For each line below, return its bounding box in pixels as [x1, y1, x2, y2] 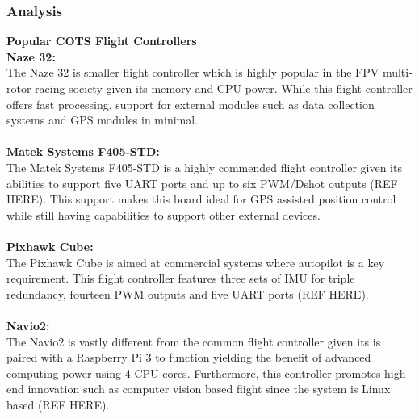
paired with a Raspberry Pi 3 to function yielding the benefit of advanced [6, 349, 371, 366]
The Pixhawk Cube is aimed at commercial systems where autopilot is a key [6, 253, 385, 270]
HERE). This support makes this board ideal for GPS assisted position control [6, 191, 396, 207]
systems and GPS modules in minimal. [6, 111, 199, 128]
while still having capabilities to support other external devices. [6, 206, 321, 223]
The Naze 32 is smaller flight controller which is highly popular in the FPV [6, 64, 379, 81]
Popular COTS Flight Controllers [6, 32, 197, 49]
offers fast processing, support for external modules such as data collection [6, 95, 375, 112]
